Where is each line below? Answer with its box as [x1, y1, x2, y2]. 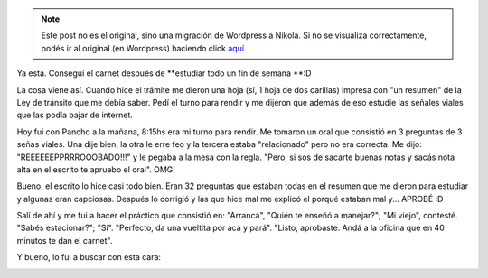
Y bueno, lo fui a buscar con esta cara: [16, 252, 162, 263]
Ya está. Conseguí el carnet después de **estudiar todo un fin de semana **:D [16, 68, 312, 79]
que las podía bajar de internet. [16, 109, 133, 121]
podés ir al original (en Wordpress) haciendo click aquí [41, 42, 244, 53]
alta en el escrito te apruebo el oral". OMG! [16, 163, 176, 175]
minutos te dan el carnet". [16, 235, 113, 246]
